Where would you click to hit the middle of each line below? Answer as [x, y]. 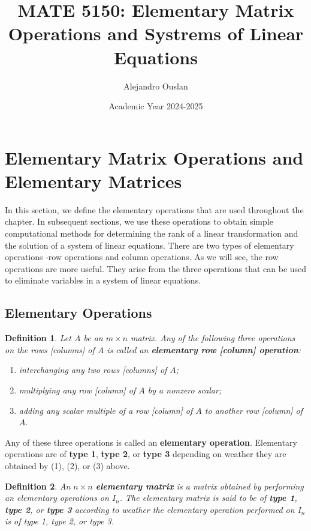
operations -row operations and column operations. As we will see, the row [142, 257]
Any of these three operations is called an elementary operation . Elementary [151, 442]
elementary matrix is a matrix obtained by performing [200, 486]
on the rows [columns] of [50, 349]
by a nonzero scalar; [185, 390]
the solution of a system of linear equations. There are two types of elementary [150, 245]
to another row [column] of [254, 410]
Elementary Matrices [93, 181]
